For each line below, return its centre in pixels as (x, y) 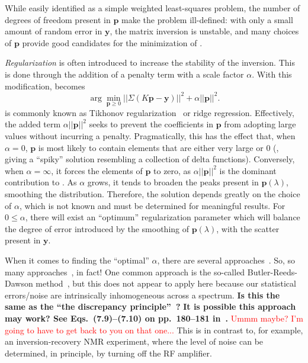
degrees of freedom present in (58, 19)
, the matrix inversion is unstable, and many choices (204, 31)
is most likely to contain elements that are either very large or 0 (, (158, 147)
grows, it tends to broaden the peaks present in (173, 182)
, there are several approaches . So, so (226, 260)
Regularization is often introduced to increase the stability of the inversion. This (150, 62)
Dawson (19, 283)
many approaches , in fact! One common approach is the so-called (125, 272)
